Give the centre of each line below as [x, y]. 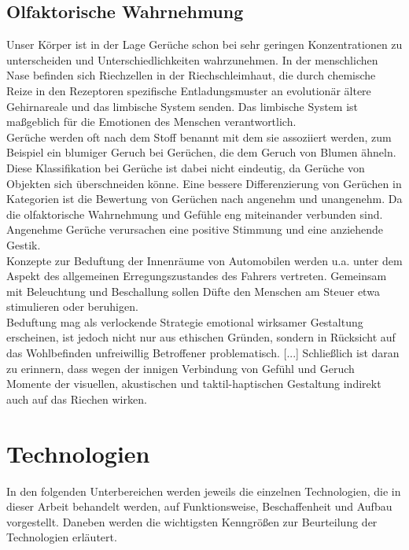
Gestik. [24, 244]
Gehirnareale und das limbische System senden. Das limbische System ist [182, 106]
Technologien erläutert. [62, 537]
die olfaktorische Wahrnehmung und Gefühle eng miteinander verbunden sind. [195, 214]
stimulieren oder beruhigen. [72, 306]
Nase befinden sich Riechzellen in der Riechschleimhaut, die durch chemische [191, 75]
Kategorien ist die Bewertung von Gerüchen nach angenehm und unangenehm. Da [204, 199]
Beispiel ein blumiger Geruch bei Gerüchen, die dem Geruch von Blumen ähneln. [201, 152]
